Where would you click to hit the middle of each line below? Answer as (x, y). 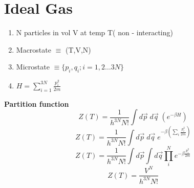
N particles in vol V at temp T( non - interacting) (94, 32)
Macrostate (34, 49)
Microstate (33, 67)
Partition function (37, 103)
